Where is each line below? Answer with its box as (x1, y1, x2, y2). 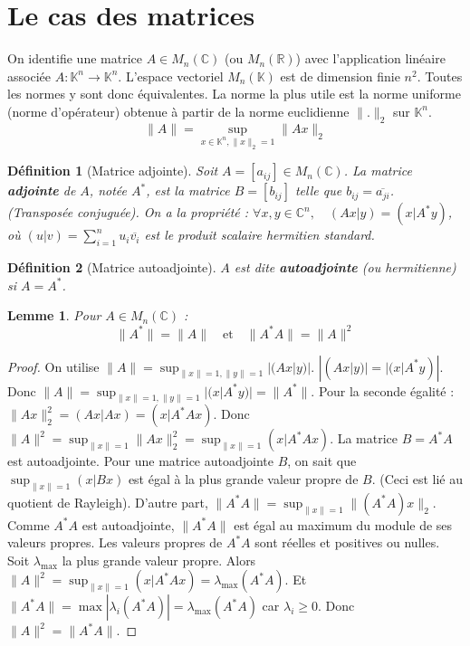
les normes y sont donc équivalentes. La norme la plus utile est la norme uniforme (7, 84, 461, 103)
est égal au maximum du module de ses (234, 515, 453, 534)
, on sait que (287, 451, 357, 470)
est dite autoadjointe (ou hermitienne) (234, 258, 456, 277)
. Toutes (417, 66, 463, 85)
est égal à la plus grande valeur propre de (128, 469, 359, 488)
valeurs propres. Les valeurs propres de (7, 533, 223, 552)
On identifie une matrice (7, 49, 142, 68)
